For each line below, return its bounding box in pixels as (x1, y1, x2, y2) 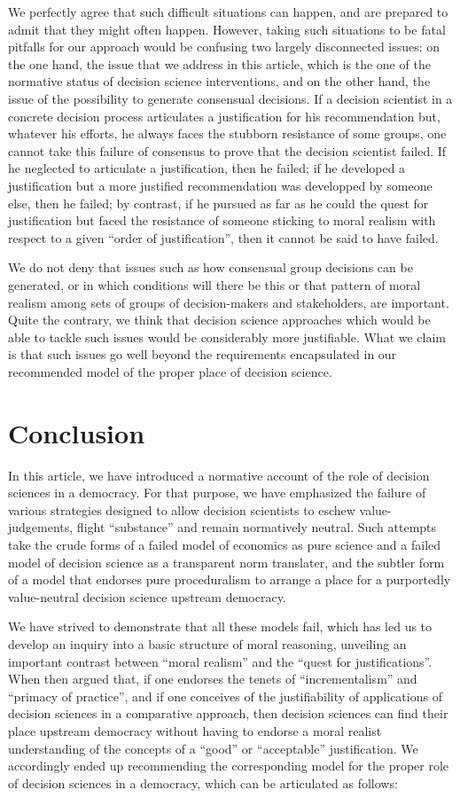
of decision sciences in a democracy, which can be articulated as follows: (8, 773, 398, 792)
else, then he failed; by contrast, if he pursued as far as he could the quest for (8, 193, 429, 212)
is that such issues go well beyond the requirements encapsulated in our (8, 345, 397, 364)
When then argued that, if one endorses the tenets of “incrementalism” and (8, 669, 417, 688)
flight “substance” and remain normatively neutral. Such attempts (76, 518, 437, 536)
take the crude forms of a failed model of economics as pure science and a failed (8, 535, 441, 553)
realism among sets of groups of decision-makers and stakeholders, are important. (8, 293, 449, 311)
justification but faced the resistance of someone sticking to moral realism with (8, 211, 436, 230)
